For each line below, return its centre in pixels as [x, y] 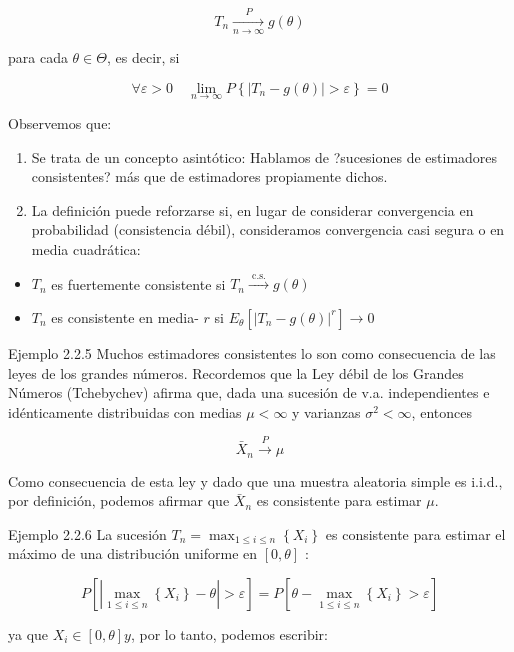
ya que [28, 633]
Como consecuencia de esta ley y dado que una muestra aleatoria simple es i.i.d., [255, 480]
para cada [38, 57]
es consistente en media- [125, 316]
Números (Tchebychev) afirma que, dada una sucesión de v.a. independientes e [249, 392]
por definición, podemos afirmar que [119, 500]
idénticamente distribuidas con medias [125, 411]
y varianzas [326, 411]
